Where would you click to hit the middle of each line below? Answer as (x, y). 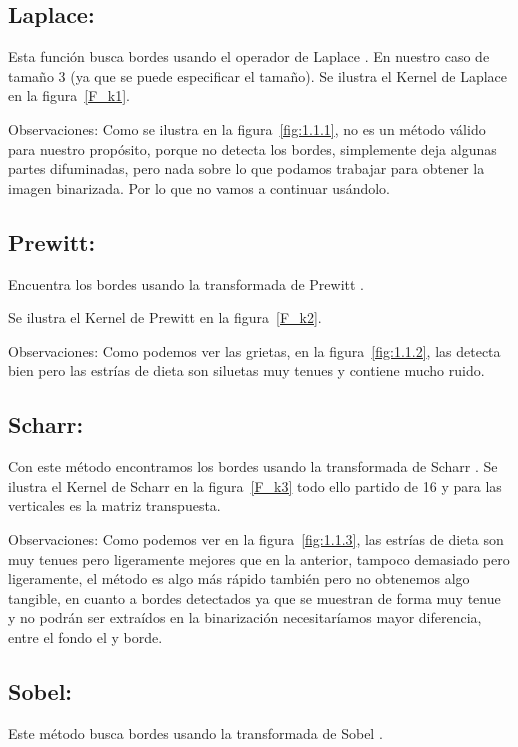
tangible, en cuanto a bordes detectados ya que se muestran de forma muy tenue (254, 597)
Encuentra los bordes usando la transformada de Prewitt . (186, 283)
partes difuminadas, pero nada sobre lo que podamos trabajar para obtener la (246, 168)
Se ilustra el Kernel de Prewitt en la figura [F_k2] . (165, 317)
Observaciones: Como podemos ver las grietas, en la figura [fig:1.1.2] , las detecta (254, 350)
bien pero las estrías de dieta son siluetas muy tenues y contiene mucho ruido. (246, 370)
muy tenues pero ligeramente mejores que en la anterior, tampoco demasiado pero (259, 558)
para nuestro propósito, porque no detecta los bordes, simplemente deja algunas (252, 148)
